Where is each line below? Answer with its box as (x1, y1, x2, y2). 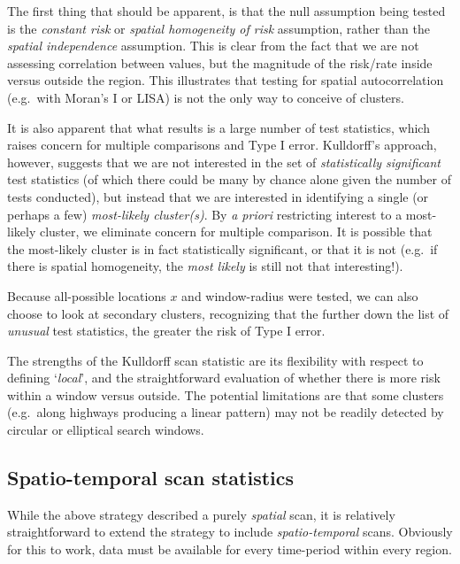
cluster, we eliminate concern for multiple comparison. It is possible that (39, 222, 433, 241)
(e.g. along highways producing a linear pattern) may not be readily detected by (7, 403, 444, 421)
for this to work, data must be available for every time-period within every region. (7, 540, 452, 559)
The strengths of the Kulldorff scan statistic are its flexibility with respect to (7, 351, 424, 369)
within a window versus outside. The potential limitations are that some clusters (7, 385, 444, 404)
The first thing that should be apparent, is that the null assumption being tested (7, 2, 446, 19)
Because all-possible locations (7, 286, 166, 305)
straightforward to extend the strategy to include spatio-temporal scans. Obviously (7, 522, 453, 541)
